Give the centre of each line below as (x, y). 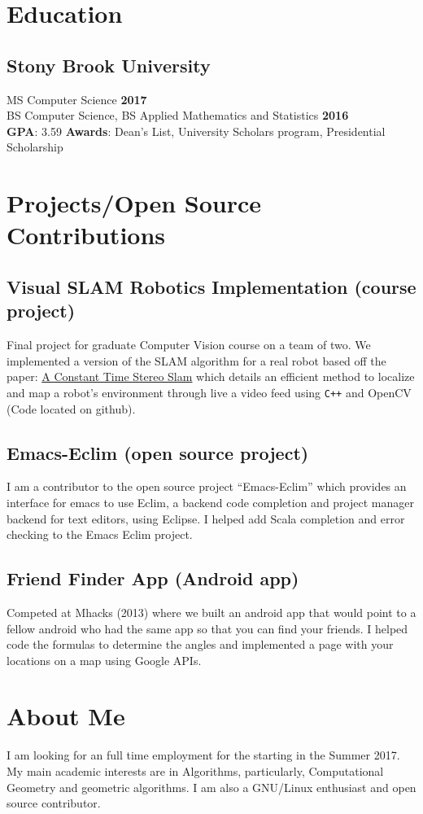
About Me (66, 716)
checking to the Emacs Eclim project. (100, 534)
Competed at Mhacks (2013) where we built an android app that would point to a (211, 612)
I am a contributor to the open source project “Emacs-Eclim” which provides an (207, 486)
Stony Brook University (109, 65)
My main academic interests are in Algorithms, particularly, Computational (195, 771)
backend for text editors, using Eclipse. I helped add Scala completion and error (206, 518)
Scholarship (35, 147)
